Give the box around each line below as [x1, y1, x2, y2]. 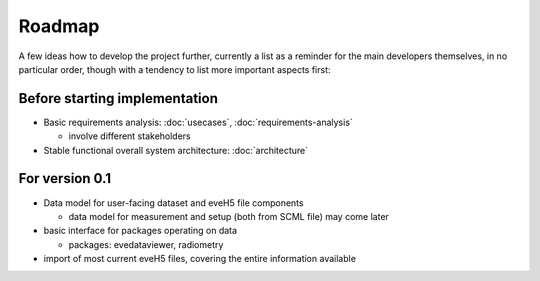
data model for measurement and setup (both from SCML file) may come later [68, 210, 390, 222]
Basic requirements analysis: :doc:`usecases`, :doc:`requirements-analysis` [43, 116, 354, 128]
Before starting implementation [18, 90, 219, 107]
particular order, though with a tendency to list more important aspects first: [18, 63, 331, 75]
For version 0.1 [18, 170, 112, 187]
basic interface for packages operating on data [43, 225, 238, 237]
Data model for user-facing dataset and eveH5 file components [43, 196, 304, 209]
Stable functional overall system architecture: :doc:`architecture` [43, 144, 309, 156]
